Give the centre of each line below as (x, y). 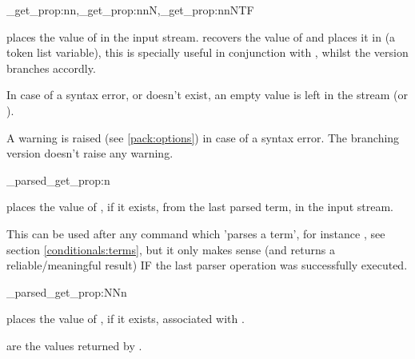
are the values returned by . (74, 345)
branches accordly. (51, 68)
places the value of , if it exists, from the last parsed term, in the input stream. (200, 207)
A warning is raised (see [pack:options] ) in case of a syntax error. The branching (203, 137)
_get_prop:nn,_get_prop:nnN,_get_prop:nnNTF (130, 10)
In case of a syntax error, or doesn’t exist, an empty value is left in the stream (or (207, 95)
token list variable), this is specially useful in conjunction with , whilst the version (207, 52)
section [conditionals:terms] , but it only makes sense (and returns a (171, 249)
